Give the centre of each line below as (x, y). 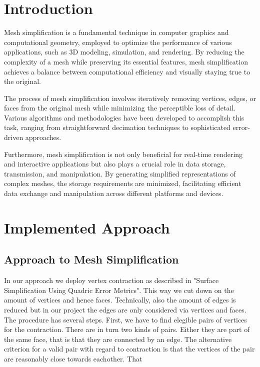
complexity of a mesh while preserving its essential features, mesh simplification (126, 61)
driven (14, 137)
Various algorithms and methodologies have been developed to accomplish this (124, 117)
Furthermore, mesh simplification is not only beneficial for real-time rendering (123, 154)
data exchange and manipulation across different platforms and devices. (114, 193)
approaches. (43, 137)
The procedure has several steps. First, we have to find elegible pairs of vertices (125, 319)
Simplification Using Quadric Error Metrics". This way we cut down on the (119, 290)
